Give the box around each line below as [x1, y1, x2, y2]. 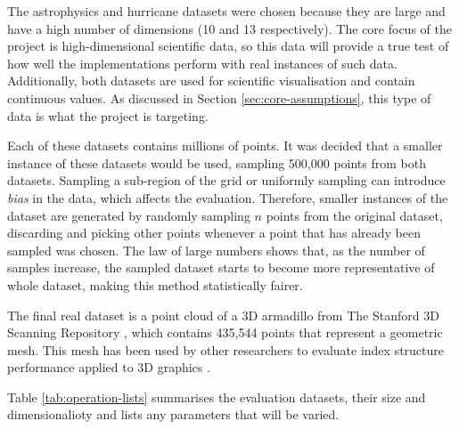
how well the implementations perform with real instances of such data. [7, 53, 398, 72]
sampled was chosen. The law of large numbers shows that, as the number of [7, 240, 425, 259]
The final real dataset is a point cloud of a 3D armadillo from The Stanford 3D [7, 305, 439, 324]
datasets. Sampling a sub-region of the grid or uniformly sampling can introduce [7, 171, 446, 190]
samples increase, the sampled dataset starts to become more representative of [7, 258, 435, 277]
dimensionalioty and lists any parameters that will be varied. [7, 405, 340, 424]
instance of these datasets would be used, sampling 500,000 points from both [7, 153, 426, 172]
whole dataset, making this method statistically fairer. [7, 275, 303, 294]
